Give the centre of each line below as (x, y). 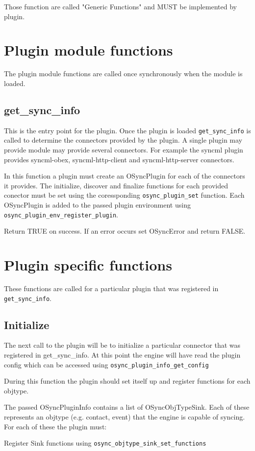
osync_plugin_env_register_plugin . (61, 214)
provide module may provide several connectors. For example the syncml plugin (124, 149)
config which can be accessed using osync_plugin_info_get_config (106, 364)
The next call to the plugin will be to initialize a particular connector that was (122, 345)
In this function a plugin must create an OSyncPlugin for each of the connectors (125, 176)
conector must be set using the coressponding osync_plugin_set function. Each (124, 195)
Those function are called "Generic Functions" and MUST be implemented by (120, 6)
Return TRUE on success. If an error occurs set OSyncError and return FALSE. (125, 231)
